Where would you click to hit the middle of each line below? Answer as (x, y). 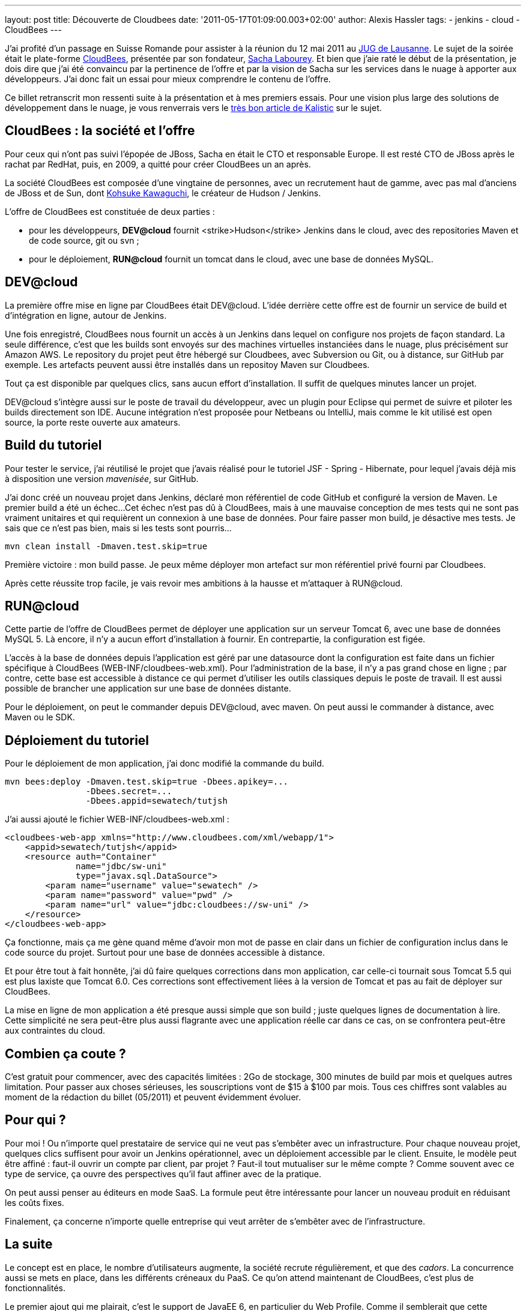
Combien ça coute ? (65, 1053)
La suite (29, 1244)
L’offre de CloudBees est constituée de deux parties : (110, 211)
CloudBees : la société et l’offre (100, 131)
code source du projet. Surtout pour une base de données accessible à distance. (165, 953)
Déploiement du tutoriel (77, 740)
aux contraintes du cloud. (55, 1031)
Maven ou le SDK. (40, 717)
